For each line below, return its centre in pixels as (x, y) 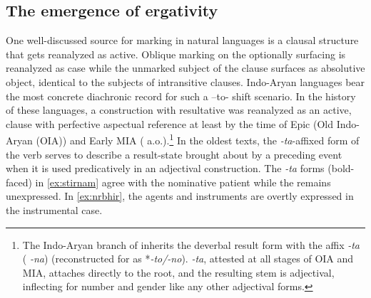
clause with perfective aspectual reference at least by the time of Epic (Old (170, 123)
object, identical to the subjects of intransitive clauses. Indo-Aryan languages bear (185, 81)
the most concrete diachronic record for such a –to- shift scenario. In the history (181, 96)
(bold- (341, 168)
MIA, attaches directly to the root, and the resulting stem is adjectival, (178, 272)
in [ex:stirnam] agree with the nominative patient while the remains (183, 182)
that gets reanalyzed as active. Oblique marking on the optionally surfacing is (176, 54)
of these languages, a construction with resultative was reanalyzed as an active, (179, 110)
